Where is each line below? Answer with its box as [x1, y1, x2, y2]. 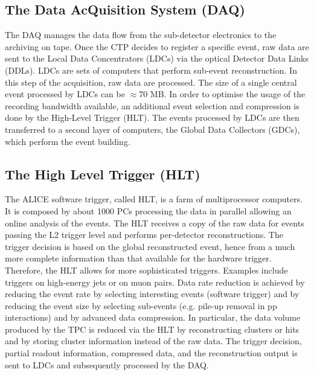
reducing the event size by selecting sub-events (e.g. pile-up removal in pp [5, 299, 277, 312]
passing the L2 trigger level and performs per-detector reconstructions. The [5, 228, 283, 241]
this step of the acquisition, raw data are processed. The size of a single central [5, 75, 297, 88]
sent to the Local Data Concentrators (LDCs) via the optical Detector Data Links [5, 52, 309, 65]
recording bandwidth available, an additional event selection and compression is [5, 99, 300, 112]
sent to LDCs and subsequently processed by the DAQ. [5, 358, 209, 371]
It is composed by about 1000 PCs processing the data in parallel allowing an [5, 204, 292, 217]
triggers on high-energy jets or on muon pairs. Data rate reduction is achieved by [5, 275, 305, 288]
